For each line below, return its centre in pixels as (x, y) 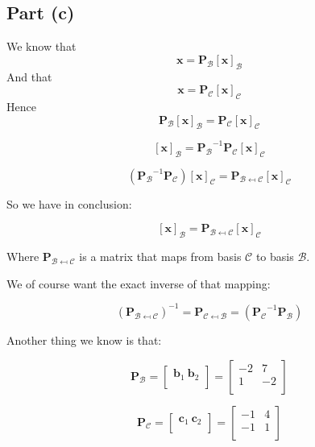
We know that (41, 46)
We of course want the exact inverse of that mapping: (139, 283)
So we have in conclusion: (69, 203)
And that (29, 76)
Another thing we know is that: (84, 339)
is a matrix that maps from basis (160, 257)
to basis (275, 257)
